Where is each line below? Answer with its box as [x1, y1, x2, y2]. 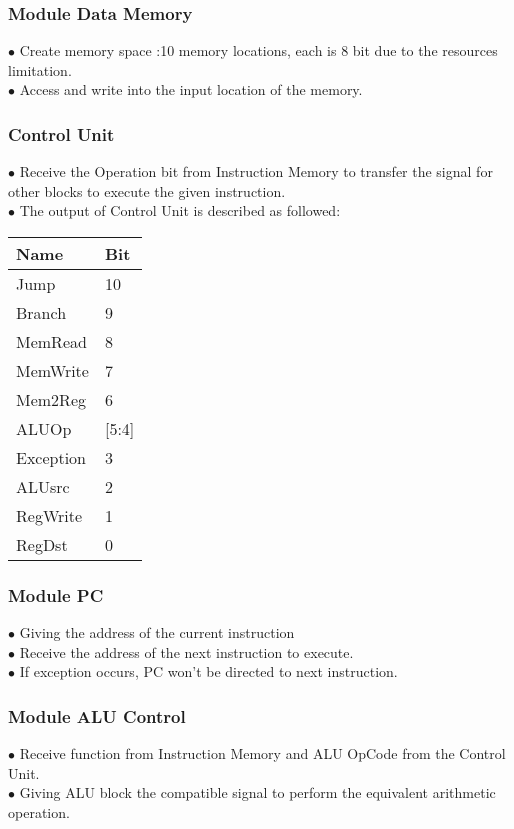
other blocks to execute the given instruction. [8, 180, 286, 201]
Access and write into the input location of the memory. [19, 79, 363, 100]
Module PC [8, 582, 104, 607]
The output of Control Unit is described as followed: [19, 200, 341, 221]
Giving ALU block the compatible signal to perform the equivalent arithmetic [19, 782, 496, 803]
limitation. [8, 59, 72, 80]
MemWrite [16, 359, 89, 382]
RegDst [16, 533, 68, 556]
